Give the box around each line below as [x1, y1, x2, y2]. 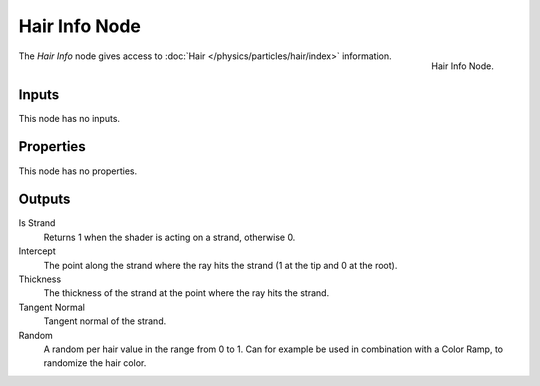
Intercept [18, 245, 56, 257]
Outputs [18, 191, 71, 208]
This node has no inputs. [18, 112, 120, 124]
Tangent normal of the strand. [43, 315, 167, 327]
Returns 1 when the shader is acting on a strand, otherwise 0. [43, 231, 296, 243]
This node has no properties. [18, 165, 138, 177]
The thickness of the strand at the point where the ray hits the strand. [43, 287, 330, 299]
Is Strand [18, 217, 56, 229]
